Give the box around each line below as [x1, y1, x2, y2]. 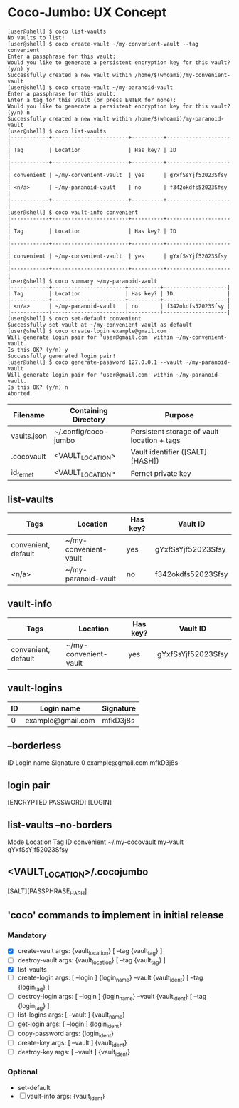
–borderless [7, 739, 62, 751]
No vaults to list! [7, 34, 65, 41]
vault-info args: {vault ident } [26, 1092, 105, 1102]
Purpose [164, 410, 194, 420]
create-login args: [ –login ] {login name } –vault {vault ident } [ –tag [17, 973, 203, 983]
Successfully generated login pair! [7, 352, 116, 360]
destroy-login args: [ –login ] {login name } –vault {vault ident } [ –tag [17, 992, 207, 1002]
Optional [7, 1067, 38, 1077]
